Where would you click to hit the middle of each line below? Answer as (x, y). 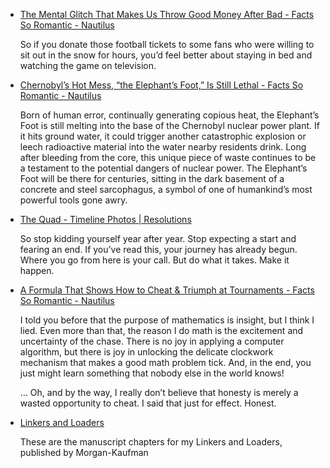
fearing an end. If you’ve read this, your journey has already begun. (158, 249)
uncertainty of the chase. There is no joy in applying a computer (152, 341)
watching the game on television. (88, 65)
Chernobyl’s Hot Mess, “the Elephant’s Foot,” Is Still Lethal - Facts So (161, 85)
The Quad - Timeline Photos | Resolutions (105, 219)
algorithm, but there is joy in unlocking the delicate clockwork (146, 352)
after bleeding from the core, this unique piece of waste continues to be (168, 157)
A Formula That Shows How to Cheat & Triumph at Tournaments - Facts (167, 290)
